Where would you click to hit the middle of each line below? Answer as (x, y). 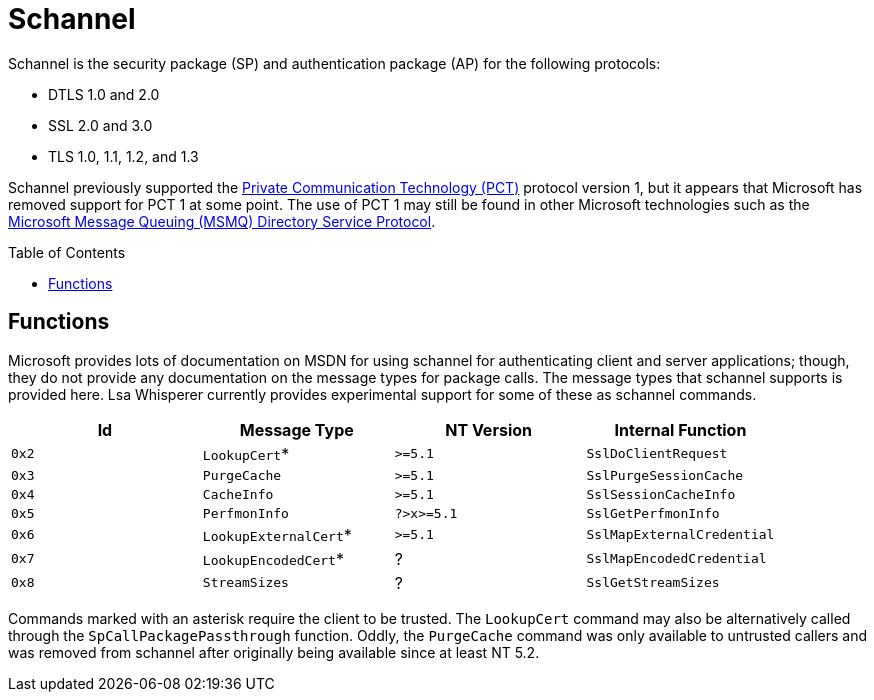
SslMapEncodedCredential (676, 559)
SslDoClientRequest (657, 454)
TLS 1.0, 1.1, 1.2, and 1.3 (123, 156)
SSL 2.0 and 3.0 (100, 125)
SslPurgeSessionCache (665, 475)
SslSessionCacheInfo (661, 494)
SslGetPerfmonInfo (653, 513)
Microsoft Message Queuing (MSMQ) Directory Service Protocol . (222, 221)
